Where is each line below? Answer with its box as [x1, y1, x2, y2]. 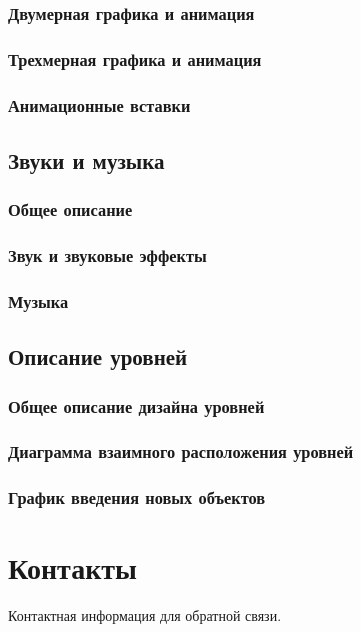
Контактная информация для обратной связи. [8, 605, 282, 626]
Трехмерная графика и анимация [8, 46, 262, 71]
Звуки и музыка [8, 144, 165, 175]
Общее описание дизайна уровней [8, 393, 265, 418]
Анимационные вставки [8, 92, 191, 117]
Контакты [8, 547, 137, 588]
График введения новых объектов [8, 485, 266, 510]
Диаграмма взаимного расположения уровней [8, 439, 354, 464]
